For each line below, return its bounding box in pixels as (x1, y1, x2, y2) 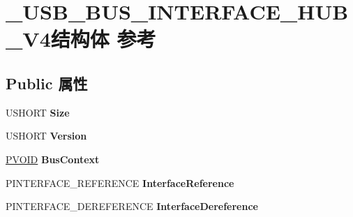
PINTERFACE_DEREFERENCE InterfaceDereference (6, 199, 258, 214)
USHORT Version (6, 128, 87, 143)
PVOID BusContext (6, 151, 100, 166)
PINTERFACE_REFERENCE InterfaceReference (6, 175, 234, 190)
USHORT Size (6, 105, 70, 119)
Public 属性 (6, 72, 88, 93)
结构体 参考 (50, 24, 156, 53)
